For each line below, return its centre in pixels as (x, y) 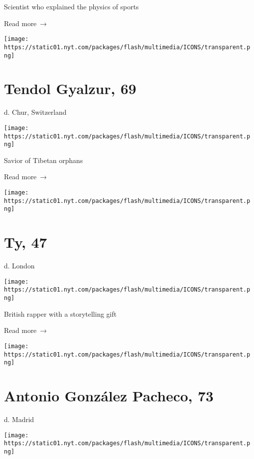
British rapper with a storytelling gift (60, 313)
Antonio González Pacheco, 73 (109, 396)
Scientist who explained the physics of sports (71, 6)
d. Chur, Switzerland (35, 112)
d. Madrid (19, 419)
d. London (19, 266)
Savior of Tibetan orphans (43, 160)
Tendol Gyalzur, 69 (70, 88)
